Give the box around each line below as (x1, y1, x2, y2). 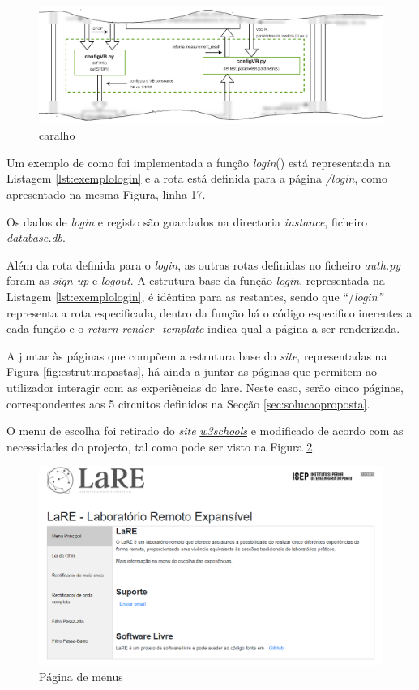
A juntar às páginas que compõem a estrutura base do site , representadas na (6, 347, 387, 364)
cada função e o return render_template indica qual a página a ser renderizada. (6, 320, 400, 337)
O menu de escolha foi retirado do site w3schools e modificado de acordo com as (6, 422, 404, 439)
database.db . (6, 229, 66, 246)
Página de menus (39, 667, 123, 684)
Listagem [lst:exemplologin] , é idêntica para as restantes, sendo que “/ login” (6, 287, 383, 304)
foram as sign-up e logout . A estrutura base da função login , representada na (6, 272, 385, 289)
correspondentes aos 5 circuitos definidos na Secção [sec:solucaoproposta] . (6, 395, 370, 412)
